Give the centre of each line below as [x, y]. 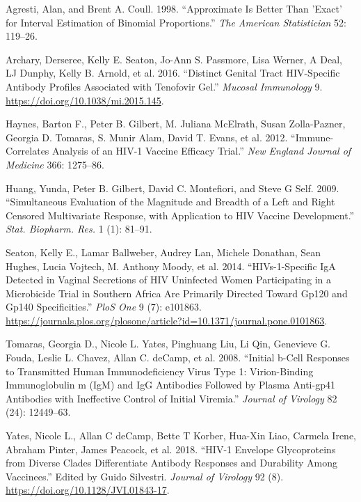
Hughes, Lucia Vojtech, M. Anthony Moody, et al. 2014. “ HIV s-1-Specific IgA [171, 266]
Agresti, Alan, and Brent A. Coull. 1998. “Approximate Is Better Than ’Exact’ [174, 8]
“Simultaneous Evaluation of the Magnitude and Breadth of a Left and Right [170, 202]
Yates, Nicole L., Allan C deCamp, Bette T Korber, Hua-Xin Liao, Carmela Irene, [181, 436]
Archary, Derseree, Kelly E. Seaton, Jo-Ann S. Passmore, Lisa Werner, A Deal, [174, 59]
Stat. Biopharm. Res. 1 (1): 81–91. [79, 229]
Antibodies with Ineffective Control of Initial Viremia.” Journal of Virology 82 [171, 398]
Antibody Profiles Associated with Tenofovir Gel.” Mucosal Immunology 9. [164, 86]
